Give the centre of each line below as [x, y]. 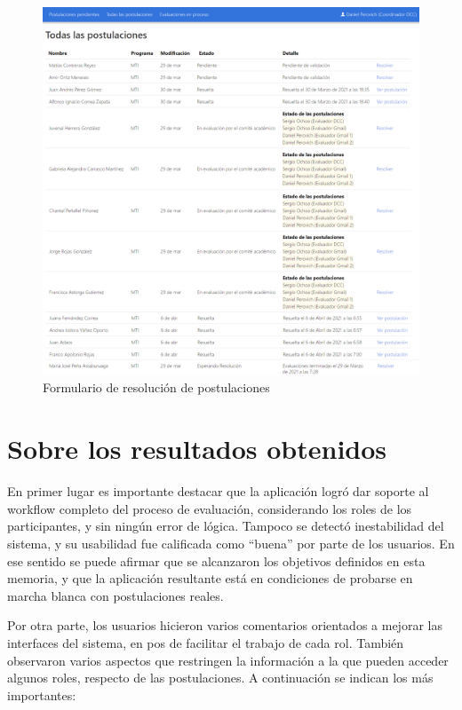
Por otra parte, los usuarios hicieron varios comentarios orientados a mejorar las [225, 625]
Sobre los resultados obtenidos [197, 449]
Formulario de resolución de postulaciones [156, 387]
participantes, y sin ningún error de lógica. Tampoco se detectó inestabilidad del [226, 526]
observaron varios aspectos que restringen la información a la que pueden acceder [228, 660]
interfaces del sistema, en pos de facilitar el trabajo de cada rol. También [206, 642]
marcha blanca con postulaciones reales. [115, 595]
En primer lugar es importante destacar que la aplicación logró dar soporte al [218, 491]
